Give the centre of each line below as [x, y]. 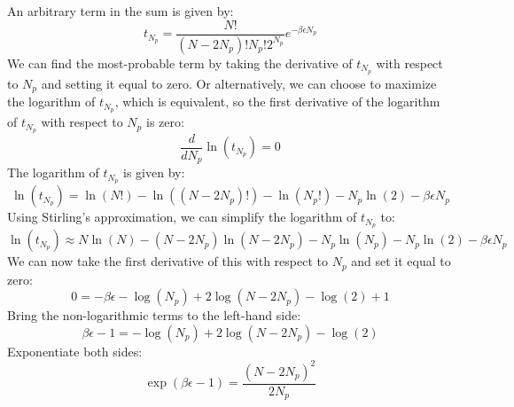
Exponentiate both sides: [75, 351]
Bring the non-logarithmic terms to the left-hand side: [154, 315]
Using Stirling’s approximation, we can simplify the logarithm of [182, 217]
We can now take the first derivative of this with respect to [167, 261]
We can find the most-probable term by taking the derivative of [180, 63]
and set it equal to [401, 261]
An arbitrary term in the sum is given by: [121, 11]
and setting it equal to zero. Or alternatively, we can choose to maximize [239, 83]
